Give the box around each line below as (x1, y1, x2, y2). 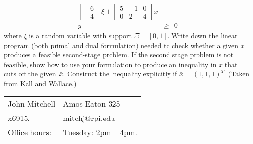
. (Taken (224, 69, 250, 79)
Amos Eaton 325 (63, 97, 120, 109)
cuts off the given (4, 69, 56, 79)
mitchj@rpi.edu (63, 112, 115, 123)
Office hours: (8, 126, 52, 138)
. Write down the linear (167, 30, 238, 41)
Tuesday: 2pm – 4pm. (63, 126, 138, 138)
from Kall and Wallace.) (4, 78, 77, 89)
